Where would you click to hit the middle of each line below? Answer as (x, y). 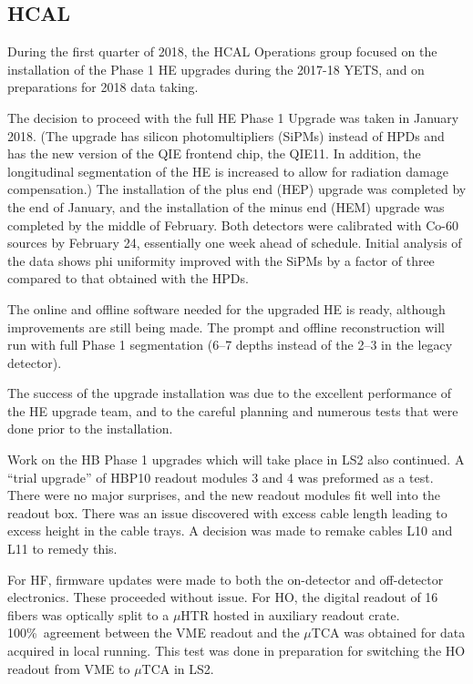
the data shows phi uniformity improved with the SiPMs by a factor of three (221, 260)
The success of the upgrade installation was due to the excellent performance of (229, 393)
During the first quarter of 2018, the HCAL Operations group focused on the (222, 51)
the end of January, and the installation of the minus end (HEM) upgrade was (226, 206)
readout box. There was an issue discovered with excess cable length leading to (227, 512)
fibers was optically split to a (88, 614)
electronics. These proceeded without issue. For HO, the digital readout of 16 (223, 597)
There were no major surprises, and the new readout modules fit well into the (224, 495)
